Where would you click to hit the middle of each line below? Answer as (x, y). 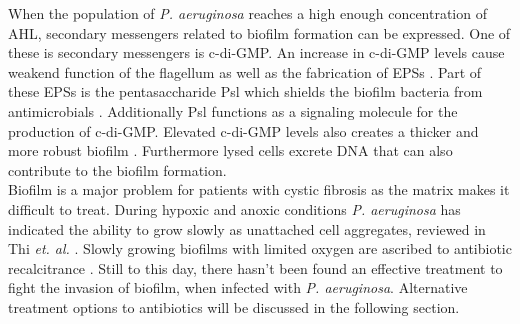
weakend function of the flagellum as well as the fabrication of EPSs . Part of (245, 71)
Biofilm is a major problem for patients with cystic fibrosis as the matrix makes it (259, 189)
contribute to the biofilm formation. (117, 169)
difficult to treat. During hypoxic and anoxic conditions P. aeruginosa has (234, 208)
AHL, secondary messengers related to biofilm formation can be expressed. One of (259, 32)
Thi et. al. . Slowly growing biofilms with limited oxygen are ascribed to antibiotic (260, 248)
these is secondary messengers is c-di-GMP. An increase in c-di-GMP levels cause (256, 52)
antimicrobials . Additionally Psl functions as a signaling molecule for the (233, 110)
